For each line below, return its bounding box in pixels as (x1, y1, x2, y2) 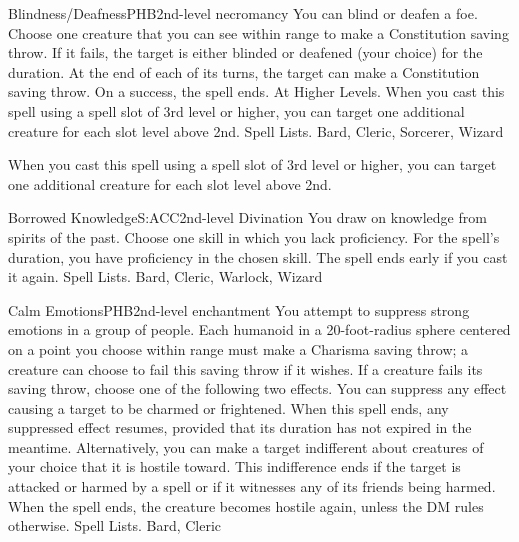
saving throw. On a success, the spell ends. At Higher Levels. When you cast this (8, 81, 505, 102)
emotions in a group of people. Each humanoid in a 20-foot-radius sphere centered (8, 319, 511, 340)
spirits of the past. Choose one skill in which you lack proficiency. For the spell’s (8, 226, 500, 247)
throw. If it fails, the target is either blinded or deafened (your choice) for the (8, 42, 483, 63)
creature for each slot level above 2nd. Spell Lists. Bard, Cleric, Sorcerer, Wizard (8, 120, 504, 141)
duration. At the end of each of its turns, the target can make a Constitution (8, 61, 480, 82)
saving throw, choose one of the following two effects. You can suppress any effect (8, 378, 507, 399)
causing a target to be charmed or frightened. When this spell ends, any (8, 397, 449, 418)
